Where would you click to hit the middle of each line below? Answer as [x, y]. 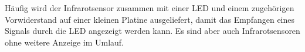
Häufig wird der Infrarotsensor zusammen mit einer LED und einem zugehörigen [150, 8]
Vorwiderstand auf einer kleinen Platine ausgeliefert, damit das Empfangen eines [150, 19]
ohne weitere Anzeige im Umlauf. [65, 42]
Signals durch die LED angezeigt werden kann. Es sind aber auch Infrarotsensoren [152, 31]
